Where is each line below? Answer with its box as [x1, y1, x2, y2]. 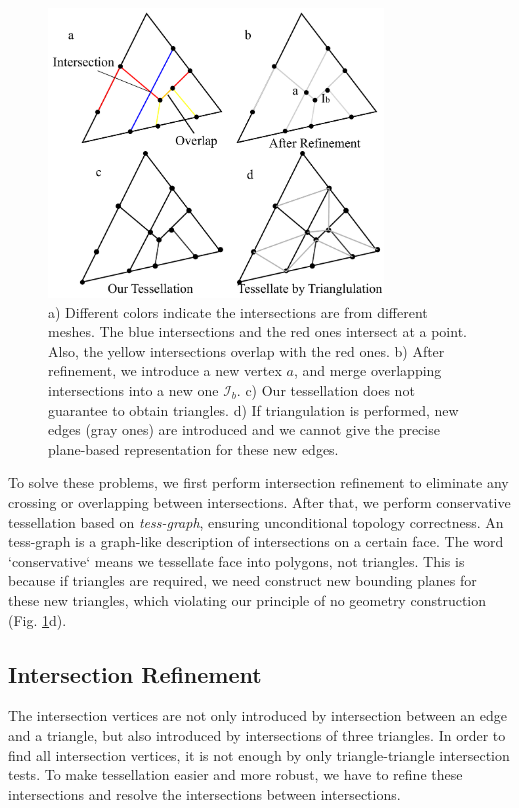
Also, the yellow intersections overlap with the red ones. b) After [48, 340, 445, 361]
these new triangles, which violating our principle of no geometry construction [8, 589, 487, 610]
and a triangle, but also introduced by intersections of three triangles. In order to [8, 724, 506, 745]
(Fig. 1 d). [8, 609, 67, 630]
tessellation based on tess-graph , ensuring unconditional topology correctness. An [8, 511, 504, 532]
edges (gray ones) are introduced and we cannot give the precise [48, 419, 440, 440]
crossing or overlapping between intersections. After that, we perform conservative [8, 491, 511, 512]
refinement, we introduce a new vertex [48, 360, 282, 381]
